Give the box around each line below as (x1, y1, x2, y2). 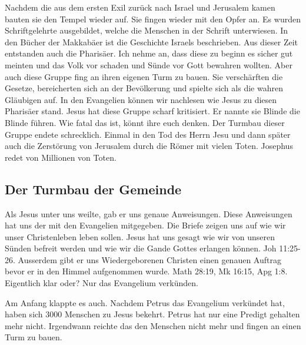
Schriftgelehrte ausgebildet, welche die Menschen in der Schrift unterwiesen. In (5, 24, 288, 37)
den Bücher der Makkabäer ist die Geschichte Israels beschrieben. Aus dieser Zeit (5, 35, 298, 48)
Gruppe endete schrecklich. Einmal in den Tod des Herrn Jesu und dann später (5, 128, 291, 140)
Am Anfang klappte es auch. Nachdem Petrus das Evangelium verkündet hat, (5, 296, 285, 308)
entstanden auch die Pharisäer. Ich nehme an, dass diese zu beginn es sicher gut (5, 47, 293, 59)
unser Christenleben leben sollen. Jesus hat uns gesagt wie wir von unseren (5, 230, 275, 243)
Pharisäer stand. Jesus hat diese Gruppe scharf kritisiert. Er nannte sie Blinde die (5, 105, 300, 117)
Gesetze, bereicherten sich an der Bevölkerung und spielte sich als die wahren (5, 82, 283, 94)
